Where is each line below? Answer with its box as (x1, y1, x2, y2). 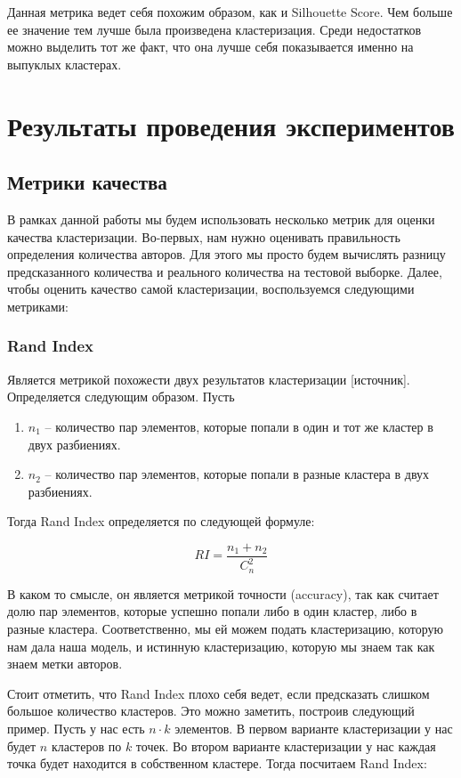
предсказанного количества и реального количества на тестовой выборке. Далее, (7, 262, 442, 280)
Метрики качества (7, 168, 167, 196)
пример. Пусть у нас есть (7, 718, 145, 737)
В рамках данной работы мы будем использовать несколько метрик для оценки (7, 209, 435, 228)
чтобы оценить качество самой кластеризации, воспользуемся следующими (7, 280, 415, 298)
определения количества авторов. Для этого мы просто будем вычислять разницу (7, 245, 446, 263)
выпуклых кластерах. (7, 54, 122, 73)
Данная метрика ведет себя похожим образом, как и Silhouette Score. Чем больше (7, 3, 453, 20)
